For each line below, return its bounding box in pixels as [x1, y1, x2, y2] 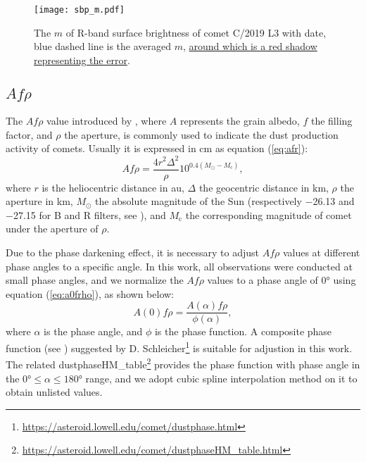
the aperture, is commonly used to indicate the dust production [64, 127, 339, 142]
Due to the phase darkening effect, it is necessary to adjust [6, 244, 259, 259]
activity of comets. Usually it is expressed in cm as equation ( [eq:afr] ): [6, 141, 308, 156]
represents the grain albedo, [179, 113, 300, 128]
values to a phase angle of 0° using [207, 273, 356, 287]
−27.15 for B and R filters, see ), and [6, 207, 166, 222]
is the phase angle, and [44, 324, 143, 339]
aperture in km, [6, 194, 73, 208]
